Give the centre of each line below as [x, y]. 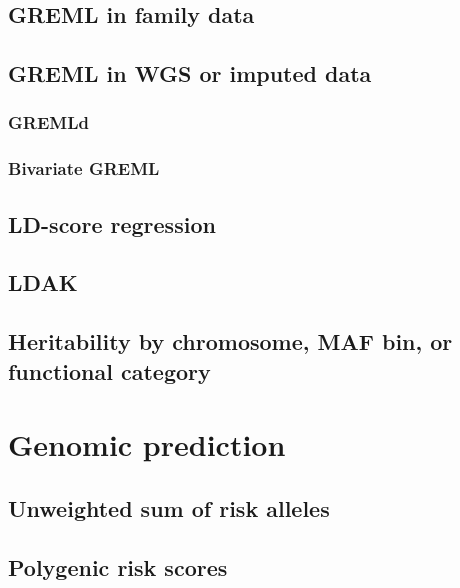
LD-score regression [112, 223]
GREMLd [48, 122]
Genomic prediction [147, 444]
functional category [109, 370]
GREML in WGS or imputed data [190, 73]
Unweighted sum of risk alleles [169, 507]
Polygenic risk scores [118, 566]
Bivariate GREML [84, 168]
